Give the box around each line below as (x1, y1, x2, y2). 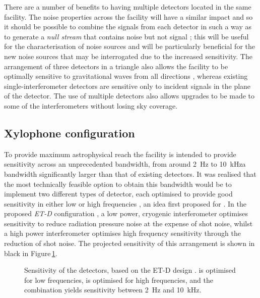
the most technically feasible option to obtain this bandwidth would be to (4, 178, 232, 189)
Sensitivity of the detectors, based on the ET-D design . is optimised (24, 265, 236, 275)
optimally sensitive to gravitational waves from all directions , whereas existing (4, 71, 248, 81)
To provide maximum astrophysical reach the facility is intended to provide (4, 148, 236, 159)
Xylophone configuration (4, 125, 135, 140)
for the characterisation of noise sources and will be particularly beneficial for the (4, 41, 255, 52)
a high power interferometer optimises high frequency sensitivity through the (4, 228, 241, 238)
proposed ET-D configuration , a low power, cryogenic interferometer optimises (4, 208, 248, 219)
